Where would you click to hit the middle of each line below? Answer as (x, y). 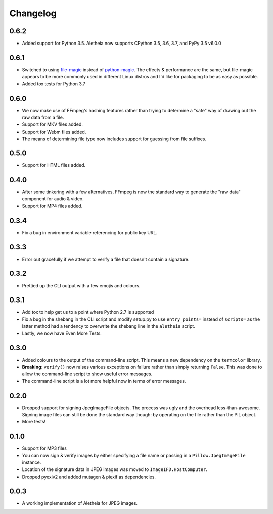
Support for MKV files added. (53, 124)
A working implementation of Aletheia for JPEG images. (80, 503)
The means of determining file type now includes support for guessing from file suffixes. (114, 139)
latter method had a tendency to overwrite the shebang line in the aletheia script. (109, 326)
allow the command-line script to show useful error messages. (87, 374)
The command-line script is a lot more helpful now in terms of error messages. (104, 381)
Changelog (33, 13)
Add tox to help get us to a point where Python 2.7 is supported (88, 312)
